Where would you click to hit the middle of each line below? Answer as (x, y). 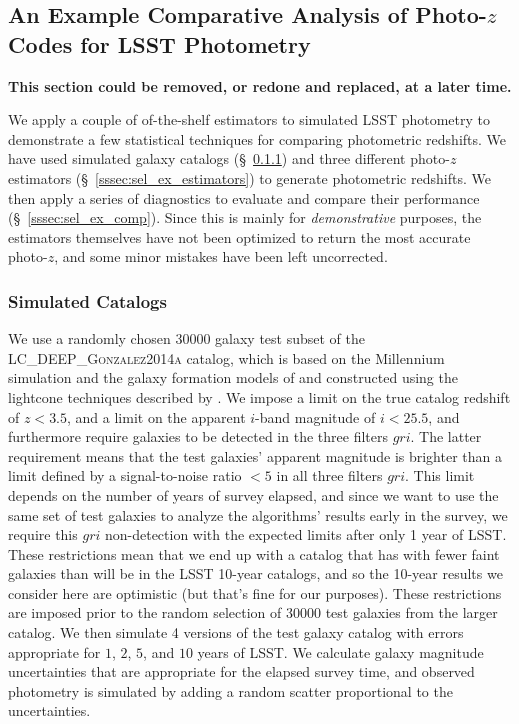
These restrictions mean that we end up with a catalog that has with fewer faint (254, 553)
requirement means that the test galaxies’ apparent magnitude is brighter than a (255, 455)
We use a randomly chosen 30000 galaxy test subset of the (186, 338)
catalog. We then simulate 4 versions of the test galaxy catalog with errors (236, 632)
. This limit (439, 475)
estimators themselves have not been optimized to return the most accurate (239, 236)
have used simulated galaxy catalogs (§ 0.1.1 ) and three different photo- (229, 158)
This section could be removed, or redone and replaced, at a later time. (260, 85)
